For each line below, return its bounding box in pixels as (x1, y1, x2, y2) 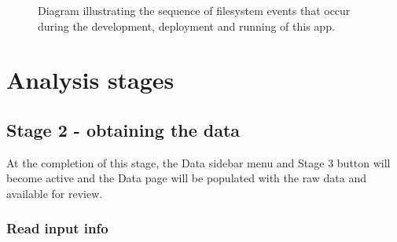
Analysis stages (6, 64, 175, 96)
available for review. (6, 185, 103, 201)
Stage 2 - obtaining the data (6, 117, 241, 141)
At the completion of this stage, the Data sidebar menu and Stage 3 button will (6, 154, 391, 170)
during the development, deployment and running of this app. (38, 17, 335, 34)
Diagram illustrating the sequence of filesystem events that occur (38, 2, 351, 18)
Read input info (6, 218, 108, 238)
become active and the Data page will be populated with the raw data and (6, 170, 366, 186)
